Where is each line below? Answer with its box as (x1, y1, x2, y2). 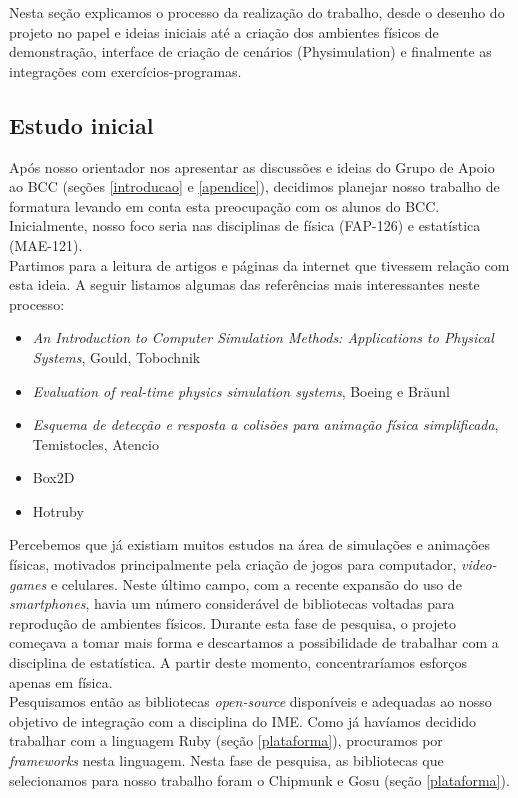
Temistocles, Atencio (32, 433, 159, 454)
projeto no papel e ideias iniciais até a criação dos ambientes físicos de (9, 21, 439, 42)
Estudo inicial (9, 109, 154, 140)
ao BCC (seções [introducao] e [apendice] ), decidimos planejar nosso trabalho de (9, 176, 500, 197)
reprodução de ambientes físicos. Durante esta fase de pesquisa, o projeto (9, 612, 456, 633)
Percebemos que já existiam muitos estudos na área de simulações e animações (9, 534, 491, 555)
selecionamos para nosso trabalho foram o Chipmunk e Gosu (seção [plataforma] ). (9, 769, 510, 790)
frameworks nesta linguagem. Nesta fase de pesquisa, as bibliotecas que (9, 750, 444, 771)
